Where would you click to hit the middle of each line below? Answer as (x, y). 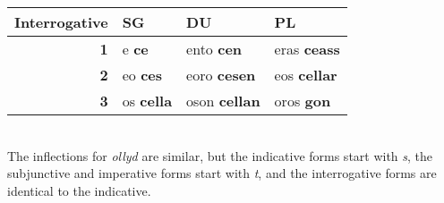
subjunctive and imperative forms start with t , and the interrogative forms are (222, 173)
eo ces (142, 75)
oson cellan (223, 101)
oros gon (303, 101)
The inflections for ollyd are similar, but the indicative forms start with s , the (220, 155)
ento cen (214, 49)
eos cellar (306, 75)
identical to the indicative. (79, 190)
